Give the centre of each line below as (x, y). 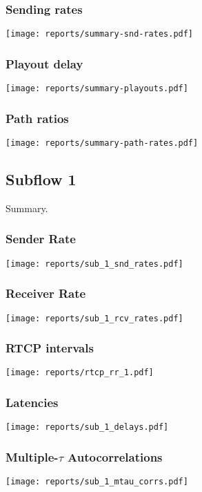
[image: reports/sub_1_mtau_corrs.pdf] (97, 482)
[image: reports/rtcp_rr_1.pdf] (80, 373)
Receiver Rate (46, 293)
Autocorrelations (115, 456)
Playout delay (44, 63)
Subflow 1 (41, 179)
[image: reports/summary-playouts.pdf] (97, 89)
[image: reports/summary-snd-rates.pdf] (100, 34)
